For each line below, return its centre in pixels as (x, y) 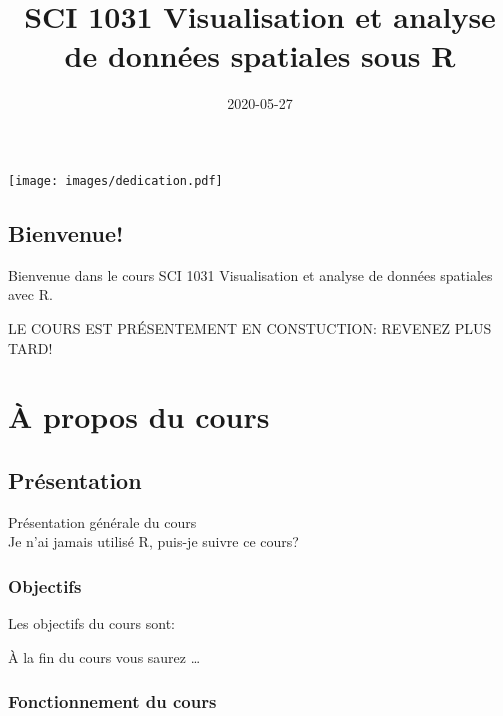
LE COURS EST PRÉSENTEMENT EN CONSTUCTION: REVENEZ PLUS (250, 327)
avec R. (30, 294)
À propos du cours (139, 416)
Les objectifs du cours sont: (91, 623)
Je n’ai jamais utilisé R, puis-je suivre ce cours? (153, 541)
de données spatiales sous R (260, 55)
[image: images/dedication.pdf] (115, 180)
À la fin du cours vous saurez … (104, 656)
